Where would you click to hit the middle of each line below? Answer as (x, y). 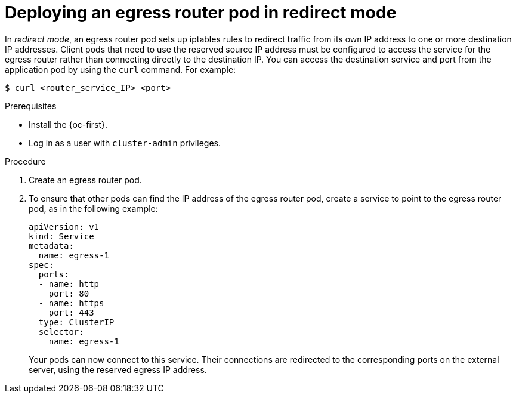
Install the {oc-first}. (68, 124)
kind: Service (61, 236)
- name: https (71, 303)
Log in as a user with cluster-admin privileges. (125, 143)
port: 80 (69, 293)
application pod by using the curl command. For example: (120, 69)
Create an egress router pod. (85, 180)
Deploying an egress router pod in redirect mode (201, 13)
